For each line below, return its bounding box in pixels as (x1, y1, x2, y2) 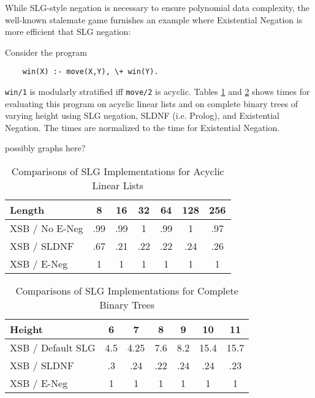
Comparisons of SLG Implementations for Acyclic (11, 164, 224, 179)
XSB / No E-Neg (10, 221, 83, 236)
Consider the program (5, 45, 87, 58)
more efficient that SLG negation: (5, 25, 131, 38)
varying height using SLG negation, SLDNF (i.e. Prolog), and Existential (5, 109, 280, 122)
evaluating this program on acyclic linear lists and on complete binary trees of (5, 97, 298, 110)
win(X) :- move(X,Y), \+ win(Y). (22, 67, 159, 77)
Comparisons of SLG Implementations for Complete (15, 283, 238, 298)
